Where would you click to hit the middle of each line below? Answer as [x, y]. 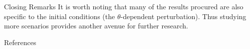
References [20, 42]
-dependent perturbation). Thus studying [183, 16]
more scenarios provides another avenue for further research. [96, 26]
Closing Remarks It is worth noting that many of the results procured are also [124, 6]
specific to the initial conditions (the [60, 16]
